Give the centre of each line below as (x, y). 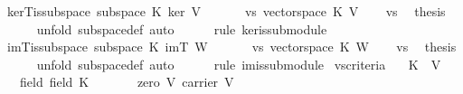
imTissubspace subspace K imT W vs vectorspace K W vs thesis (231, 47)
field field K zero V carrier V (127, 82)
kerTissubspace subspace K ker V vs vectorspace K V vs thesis (226, 11)
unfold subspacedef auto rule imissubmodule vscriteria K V (239, 64)
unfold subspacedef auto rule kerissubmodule (182, 28)
